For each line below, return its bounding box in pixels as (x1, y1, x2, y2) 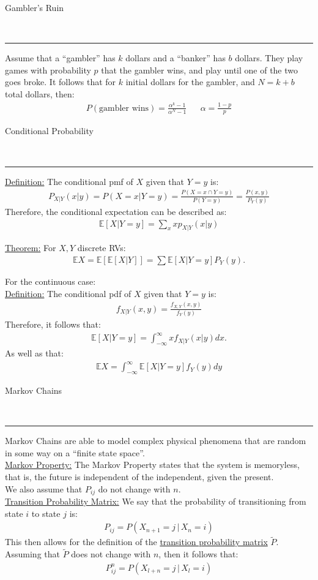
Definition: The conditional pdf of (5, 287, 131, 299)
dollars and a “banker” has (125, 51, 226, 64)
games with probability (5, 63, 91, 76)
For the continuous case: (5, 274, 96, 287)
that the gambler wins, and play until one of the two (101, 63, 298, 76)
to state (31, 507, 61, 519)
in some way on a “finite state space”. (5, 446, 145, 459)
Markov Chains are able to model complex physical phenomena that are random (5, 434, 306, 447)
